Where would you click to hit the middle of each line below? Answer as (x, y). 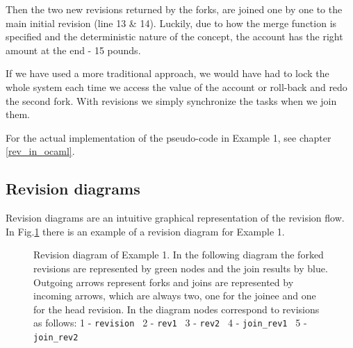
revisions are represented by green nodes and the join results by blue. (181, 268)
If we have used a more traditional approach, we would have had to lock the (167, 73)
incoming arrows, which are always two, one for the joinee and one (175, 296)
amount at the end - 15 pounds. (73, 50)
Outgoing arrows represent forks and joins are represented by (164, 282)
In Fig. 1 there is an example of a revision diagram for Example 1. (145, 231)
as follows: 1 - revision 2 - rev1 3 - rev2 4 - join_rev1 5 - (170, 323)
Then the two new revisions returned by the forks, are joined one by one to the (174, 9)
